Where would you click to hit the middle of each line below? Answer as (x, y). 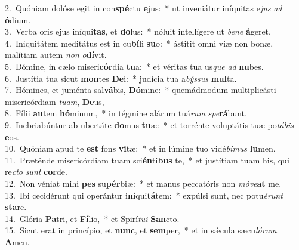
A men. (17, 241)
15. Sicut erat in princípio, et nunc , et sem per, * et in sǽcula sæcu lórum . (142, 230)
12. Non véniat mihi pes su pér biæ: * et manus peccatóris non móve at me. (143, 183)
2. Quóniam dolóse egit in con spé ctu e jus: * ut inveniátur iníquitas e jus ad (144, 8)
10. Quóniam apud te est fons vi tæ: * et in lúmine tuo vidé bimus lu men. (140, 148)
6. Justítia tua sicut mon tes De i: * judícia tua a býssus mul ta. (121, 78)
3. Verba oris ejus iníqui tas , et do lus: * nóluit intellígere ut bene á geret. (138, 31)
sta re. (16, 207)
